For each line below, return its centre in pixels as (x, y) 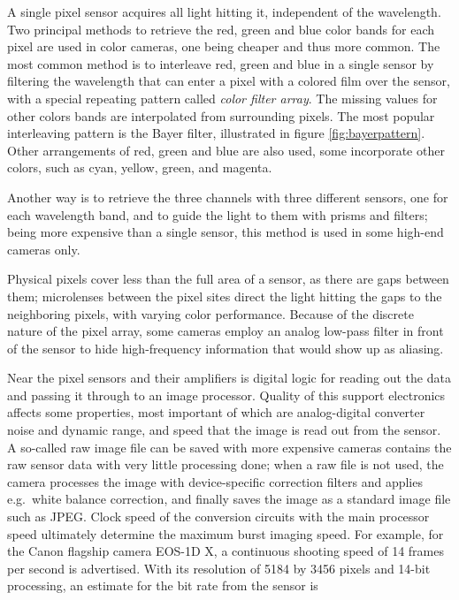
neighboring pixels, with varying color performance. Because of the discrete (210, 313)
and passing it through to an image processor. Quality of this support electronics (226, 395)
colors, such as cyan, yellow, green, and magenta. (140, 167)
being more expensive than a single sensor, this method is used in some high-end (226, 232)
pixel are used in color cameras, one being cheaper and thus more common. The (224, 46)
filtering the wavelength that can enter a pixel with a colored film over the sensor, (229, 81)
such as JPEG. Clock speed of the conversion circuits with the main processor (218, 516)
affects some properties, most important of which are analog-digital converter (216, 412)
